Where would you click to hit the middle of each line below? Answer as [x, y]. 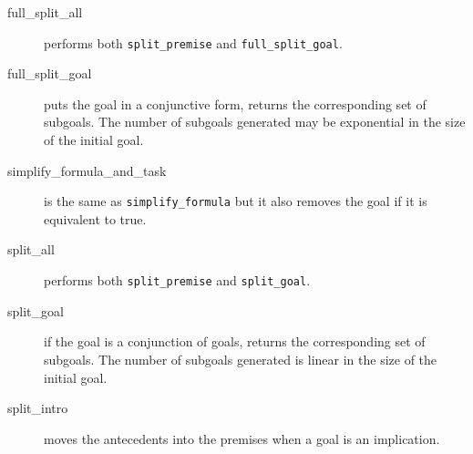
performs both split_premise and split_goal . [177, 280]
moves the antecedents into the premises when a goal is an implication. [242, 438]
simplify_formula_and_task [87, 170]
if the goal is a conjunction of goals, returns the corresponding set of [235, 341]
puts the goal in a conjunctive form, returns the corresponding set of [235, 103]
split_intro [38, 408]
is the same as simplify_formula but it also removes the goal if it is [236, 201]
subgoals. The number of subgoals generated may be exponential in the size [255, 122]
